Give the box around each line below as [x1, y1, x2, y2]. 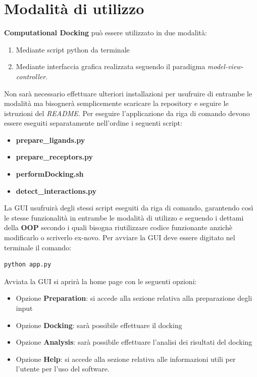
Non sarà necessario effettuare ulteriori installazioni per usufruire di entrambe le [4, 88, 252, 98]
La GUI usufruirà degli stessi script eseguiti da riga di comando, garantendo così [4, 202, 253, 213]
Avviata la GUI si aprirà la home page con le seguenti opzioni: [4, 276, 197, 286]
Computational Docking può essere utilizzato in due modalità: [4, 27, 207, 38]
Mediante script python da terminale [16, 44, 130, 55]
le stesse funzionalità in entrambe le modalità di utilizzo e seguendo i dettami [4, 212, 244, 223]
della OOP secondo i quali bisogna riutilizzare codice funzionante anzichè [4, 222, 232, 233]
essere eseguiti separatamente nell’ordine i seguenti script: [4, 118, 182, 128]
